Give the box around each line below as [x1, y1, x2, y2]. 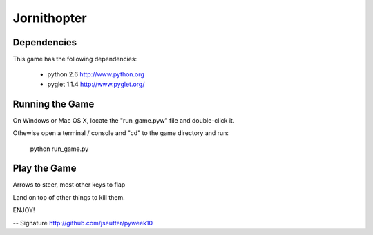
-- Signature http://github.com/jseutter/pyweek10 [12, 218, 153, 227]
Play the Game [12, 163, 77, 174]
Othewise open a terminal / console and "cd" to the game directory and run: [12, 129, 229, 137]
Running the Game [12, 98, 95, 110]
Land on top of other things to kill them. [12, 193, 125, 201]
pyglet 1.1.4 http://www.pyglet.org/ [47, 80, 145, 88]
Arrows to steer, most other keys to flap [12, 181, 126, 189]
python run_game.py [30, 145, 89, 153]
